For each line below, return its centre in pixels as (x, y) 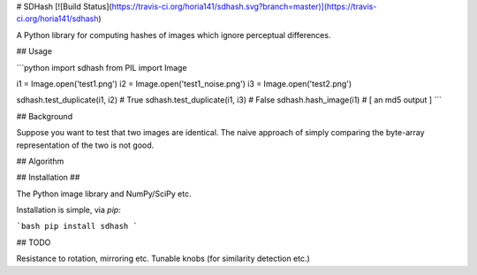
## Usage (34, 51)
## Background (45, 116)
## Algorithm (40, 161)
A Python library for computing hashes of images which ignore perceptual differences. (174, 34)
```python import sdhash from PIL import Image (102, 67)
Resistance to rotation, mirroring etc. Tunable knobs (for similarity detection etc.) (163, 259)
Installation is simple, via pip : (68, 210)
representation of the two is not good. (85, 145)
